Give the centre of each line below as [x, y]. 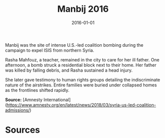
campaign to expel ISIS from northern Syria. [50, 50]
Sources [23, 130]
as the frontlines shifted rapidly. [37, 90]
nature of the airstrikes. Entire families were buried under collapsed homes [81, 85]
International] [57, 100]
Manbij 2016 [83, 9]
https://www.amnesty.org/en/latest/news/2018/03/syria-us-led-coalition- [82, 105]
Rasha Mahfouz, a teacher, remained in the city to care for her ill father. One [82, 59]
